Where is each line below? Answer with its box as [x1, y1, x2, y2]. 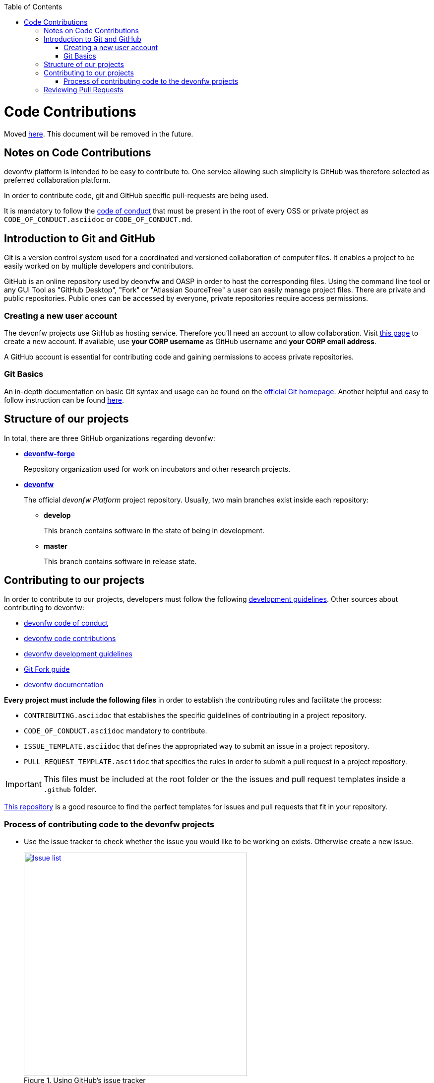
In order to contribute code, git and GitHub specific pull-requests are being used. [4, 191, 269, 200]
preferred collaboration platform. [4, 176, 111, 185]
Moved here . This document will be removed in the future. [4, 129, 193, 138]
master [44, 541, 67, 550]
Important [5, 779, 42, 790]
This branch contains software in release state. [44, 557, 197, 566]
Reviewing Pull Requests [44, 85, 124, 94]
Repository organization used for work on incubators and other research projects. [24, 464, 291, 473]
